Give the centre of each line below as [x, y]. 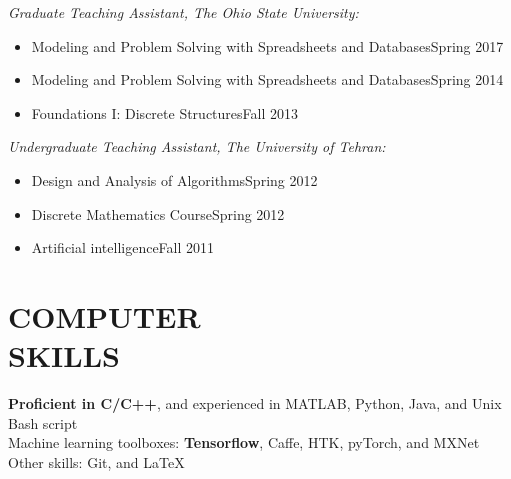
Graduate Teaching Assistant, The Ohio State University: [183, 12]
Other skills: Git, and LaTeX [96, 461]
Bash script [43, 422]
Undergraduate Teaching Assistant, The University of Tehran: [197, 146]
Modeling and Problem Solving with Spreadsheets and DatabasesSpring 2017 [267, 45]
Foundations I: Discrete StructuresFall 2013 [164, 112]
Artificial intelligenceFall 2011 [123, 247]
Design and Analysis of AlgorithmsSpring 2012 [174, 179]
